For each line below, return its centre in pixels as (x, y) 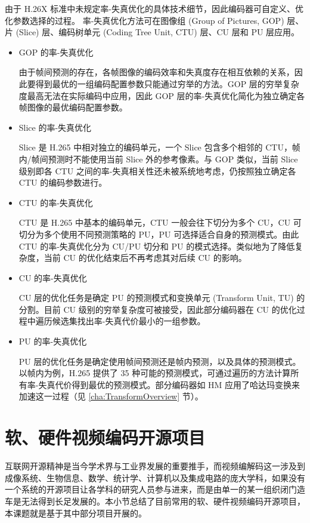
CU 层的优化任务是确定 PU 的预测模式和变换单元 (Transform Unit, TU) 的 (162, 298)
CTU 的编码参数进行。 (63, 182)
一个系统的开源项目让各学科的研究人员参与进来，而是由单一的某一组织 (142, 489)
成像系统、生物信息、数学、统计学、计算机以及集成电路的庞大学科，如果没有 (155, 477)
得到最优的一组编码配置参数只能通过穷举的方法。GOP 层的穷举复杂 (167, 83)
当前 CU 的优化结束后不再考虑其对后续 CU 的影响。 (145, 258)
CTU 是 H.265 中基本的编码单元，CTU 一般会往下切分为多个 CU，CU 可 (160, 222)
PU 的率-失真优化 (53, 341)
